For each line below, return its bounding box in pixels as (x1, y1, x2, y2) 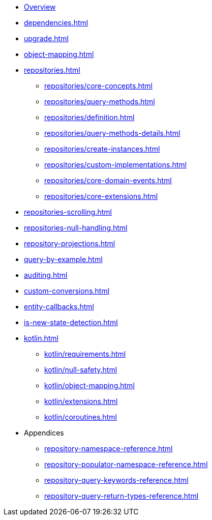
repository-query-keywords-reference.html (44, 476, 189, 484)
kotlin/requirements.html (44, 350, 126, 358)
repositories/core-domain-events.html (44, 176, 172, 185)
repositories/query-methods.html (44, 97, 155, 106)
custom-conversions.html (24, 286, 110, 295)
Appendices (24, 428, 64, 437)
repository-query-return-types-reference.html (44, 492, 199, 500)
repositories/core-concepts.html (44, 81, 153, 90)
